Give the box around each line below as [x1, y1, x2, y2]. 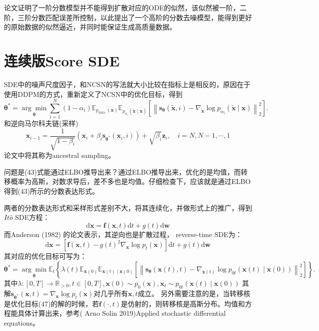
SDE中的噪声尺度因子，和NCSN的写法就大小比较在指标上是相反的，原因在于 [4, 79, 251, 89]
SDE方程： [15, 212, 50, 222]
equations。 [4, 317, 40, 328]
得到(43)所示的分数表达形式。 [4, 186, 99, 196]
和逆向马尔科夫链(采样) [4, 118, 78, 128]
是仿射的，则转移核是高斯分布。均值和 [121, 298, 245, 308]
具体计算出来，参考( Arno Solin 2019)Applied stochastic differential [17, 308, 226, 318]
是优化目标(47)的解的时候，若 [4, 298, 99, 308]
